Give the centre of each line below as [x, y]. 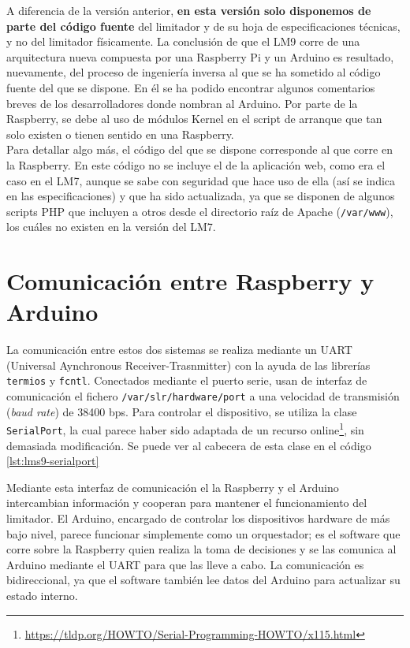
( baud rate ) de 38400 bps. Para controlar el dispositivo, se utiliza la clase [182, 411]
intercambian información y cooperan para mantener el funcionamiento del [187, 503]
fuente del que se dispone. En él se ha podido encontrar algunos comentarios [191, 87]
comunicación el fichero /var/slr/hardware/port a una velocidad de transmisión [203, 396]
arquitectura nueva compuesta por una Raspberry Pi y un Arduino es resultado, [200, 56]
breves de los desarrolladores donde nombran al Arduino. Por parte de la [182, 103]
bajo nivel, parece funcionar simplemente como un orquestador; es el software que [203, 533]
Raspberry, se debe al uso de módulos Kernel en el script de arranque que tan [194, 119]
